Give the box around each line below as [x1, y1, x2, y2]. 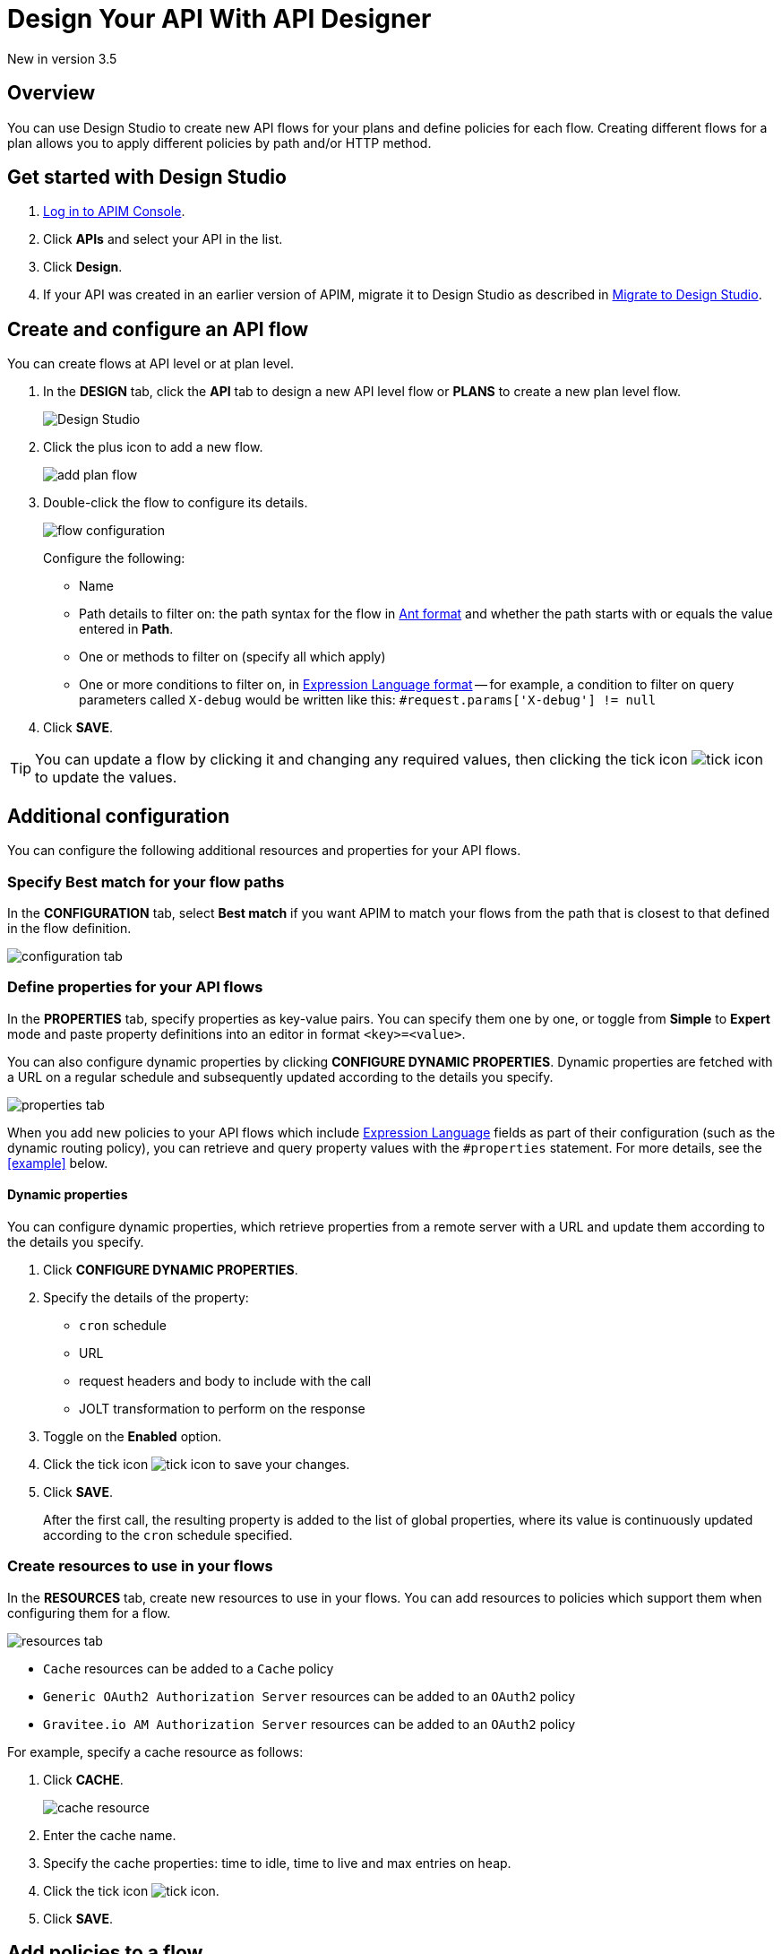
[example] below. [7, 1154, 108, 1171]
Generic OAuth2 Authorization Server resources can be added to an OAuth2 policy [43, 1688, 576, 1704]
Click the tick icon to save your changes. [43, 1456, 350, 1472]
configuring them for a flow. [7, 1604, 171, 1621]
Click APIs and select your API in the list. [43, 231, 283, 247]
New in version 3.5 [7, 50, 117, 66]
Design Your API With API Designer [7, 4, 432, 34]
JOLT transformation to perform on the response [79, 1400, 365, 1416]
